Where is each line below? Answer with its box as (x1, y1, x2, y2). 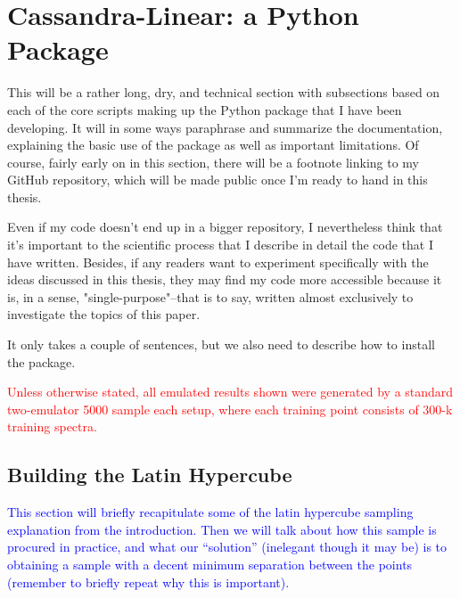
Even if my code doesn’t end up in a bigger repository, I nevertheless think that (7, 217, 443, 236)
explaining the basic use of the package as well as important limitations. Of (7, 135, 419, 154)
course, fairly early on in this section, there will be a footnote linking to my (7, 152, 420, 171)
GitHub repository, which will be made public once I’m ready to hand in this (7, 170, 428, 189)
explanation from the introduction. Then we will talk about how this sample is (7, 520, 437, 538)
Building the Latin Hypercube (7, 461, 292, 488)
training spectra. (7, 417, 97, 436)
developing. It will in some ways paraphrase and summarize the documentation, (7, 118, 443, 136)
